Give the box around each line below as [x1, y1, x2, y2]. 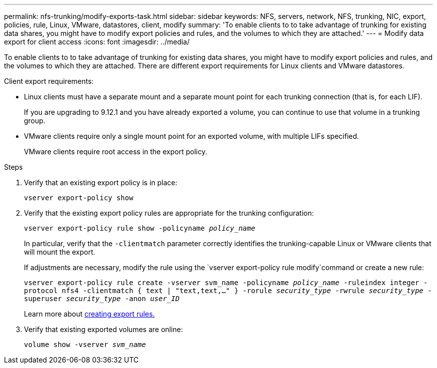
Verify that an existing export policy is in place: [24, 178, 178, 187]
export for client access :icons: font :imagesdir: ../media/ [4, 37, 190, 46]
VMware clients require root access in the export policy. [24, 147, 208, 156]
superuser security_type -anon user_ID [24, 295, 180, 303]
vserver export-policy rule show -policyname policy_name [24, 224, 255, 232]
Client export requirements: [4, 77, 94, 85]
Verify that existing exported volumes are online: [24, 325, 183, 334]
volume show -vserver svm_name [24, 341, 146, 349]
